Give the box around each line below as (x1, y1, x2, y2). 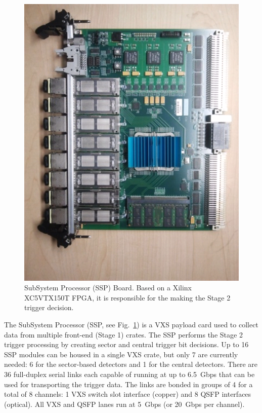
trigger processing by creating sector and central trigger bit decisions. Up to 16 (4, 339, 249, 350)
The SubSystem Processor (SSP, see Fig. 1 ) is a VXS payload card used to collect (4, 319, 258, 329)
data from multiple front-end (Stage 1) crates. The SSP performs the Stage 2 (4, 329, 243, 340)
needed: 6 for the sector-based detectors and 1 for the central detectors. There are (4, 359, 258, 369)
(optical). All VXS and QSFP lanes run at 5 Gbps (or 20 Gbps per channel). (4, 398, 245, 409)
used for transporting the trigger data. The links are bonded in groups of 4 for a (4, 379, 253, 389)
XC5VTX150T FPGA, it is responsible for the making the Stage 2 (24, 292, 231, 303)
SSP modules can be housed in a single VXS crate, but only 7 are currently (4, 349, 238, 359)
